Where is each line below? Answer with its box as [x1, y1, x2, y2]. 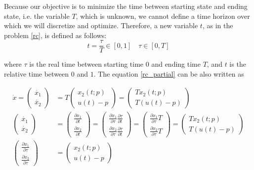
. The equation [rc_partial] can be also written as [93, 69, 244, 79]
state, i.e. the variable [4, 10, 70, 21]
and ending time [151, 59, 201, 69]
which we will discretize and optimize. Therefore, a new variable [4, 20, 198, 31]
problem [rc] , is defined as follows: [4, 30, 107, 40]
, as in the [202, 20, 233, 31]
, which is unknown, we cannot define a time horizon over [76, 10, 250, 21]
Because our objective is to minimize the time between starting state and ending [4, 1, 248, 11]
